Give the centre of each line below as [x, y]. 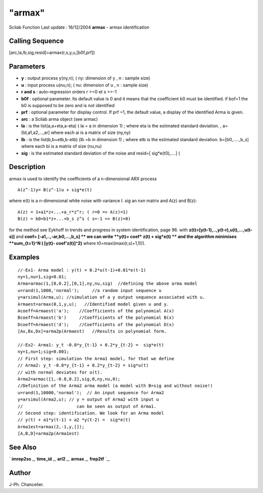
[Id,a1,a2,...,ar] [36, 133]
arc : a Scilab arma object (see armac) [60, 119]
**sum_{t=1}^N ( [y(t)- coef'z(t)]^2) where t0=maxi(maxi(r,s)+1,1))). [77, 243]
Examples [24, 257]
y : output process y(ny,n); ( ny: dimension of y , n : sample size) [86, 78]
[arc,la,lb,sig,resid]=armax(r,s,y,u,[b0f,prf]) [52, 53]
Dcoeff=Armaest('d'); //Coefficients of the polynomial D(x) [96, 324]
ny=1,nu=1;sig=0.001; [43, 352]
